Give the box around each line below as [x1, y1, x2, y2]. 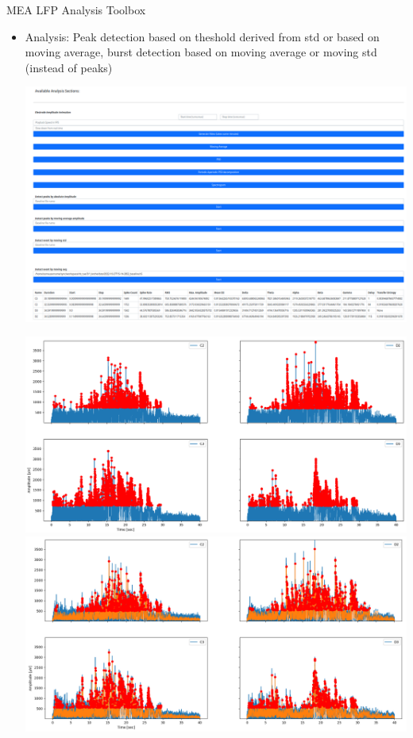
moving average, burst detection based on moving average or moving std [25, 44, 377, 60]
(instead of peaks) [25, 59, 113, 75]
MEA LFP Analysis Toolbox [6, 2, 146, 17]
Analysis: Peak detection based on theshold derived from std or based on [25, 28, 380, 44]
